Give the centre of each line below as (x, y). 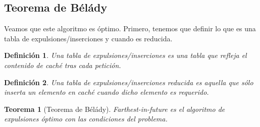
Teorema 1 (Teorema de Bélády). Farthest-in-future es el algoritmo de (115, 109)
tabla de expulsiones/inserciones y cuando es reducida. (88, 38)
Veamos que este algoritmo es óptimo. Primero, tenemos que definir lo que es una (130, 28)
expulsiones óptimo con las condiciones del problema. (86, 119)
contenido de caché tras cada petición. (63, 65)
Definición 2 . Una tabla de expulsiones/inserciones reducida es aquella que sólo (129, 82)
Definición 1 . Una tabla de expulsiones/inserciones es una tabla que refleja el (125, 55)
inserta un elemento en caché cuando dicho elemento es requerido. (107, 92)
